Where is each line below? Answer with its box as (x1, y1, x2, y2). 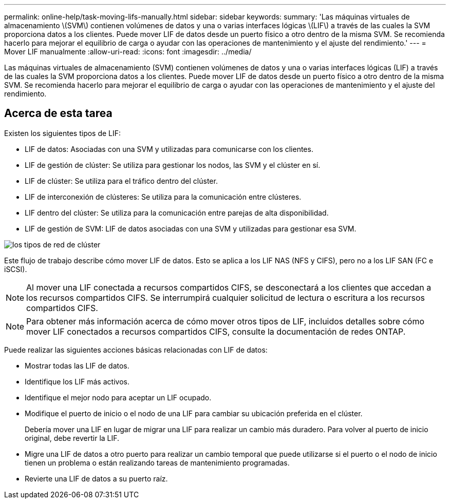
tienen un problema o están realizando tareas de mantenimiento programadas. (25, 458, 290, 467)
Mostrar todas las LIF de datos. (25, 361, 129, 370)
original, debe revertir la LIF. (25, 433, 120, 442)
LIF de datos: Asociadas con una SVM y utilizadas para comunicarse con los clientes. (25, 144, 313, 153)
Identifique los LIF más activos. (25, 377, 129, 386)
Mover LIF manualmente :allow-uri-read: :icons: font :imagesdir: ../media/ (4, 47, 252, 56)
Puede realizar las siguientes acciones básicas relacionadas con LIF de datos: (4, 345, 268, 354)
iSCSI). (4, 264, 27, 274)
